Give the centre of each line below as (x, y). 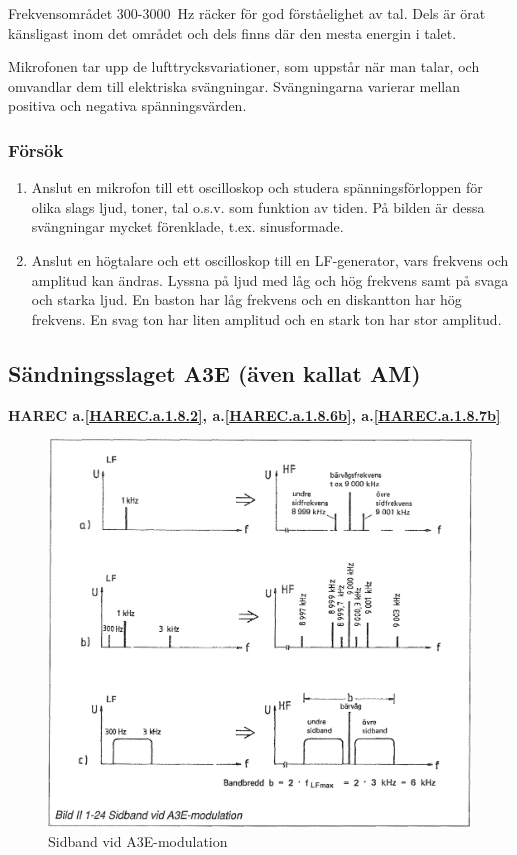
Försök (36, 149)
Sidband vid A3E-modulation (138, 840)
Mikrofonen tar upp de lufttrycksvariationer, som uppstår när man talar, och (244, 66)
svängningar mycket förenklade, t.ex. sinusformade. (187, 226)
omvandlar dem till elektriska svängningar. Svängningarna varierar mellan (234, 85)
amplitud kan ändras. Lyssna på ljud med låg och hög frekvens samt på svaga (270, 279)
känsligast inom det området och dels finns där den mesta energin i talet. (232, 32)
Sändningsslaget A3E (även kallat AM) (214, 372)
